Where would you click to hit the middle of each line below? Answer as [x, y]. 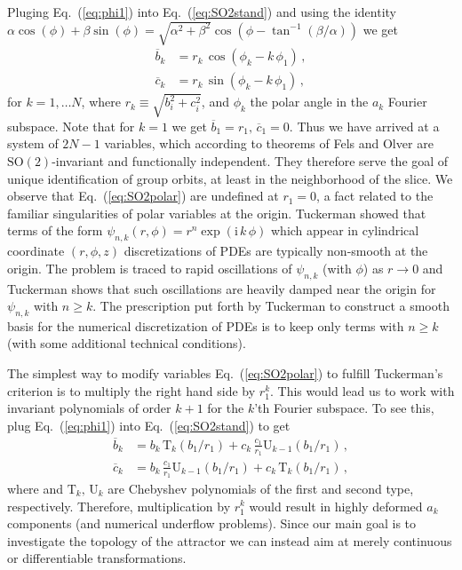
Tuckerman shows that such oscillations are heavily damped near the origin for [222, 288]
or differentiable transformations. [97, 558]
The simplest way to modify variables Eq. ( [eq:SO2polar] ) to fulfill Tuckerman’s [225, 373]
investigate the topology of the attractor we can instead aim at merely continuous [230, 540]
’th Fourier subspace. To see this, [344, 408]
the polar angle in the [309, 102]
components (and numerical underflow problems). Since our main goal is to [212, 523]
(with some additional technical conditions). [127, 343]
